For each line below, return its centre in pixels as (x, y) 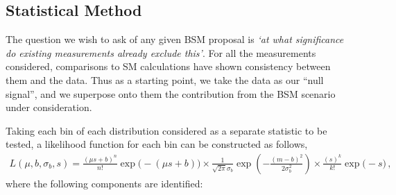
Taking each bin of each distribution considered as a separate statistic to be (166, 130)
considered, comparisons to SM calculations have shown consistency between (168, 66)
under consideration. (49, 107)
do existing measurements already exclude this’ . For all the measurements (161, 52)
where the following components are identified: (104, 183)
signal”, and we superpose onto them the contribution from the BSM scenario (171, 93)
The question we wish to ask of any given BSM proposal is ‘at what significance (175, 39)
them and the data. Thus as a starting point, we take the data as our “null (165, 79)
